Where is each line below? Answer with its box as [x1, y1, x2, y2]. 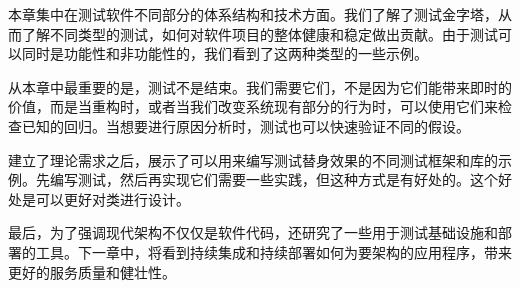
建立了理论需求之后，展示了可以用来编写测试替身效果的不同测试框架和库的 [8, 149, 498, 170]
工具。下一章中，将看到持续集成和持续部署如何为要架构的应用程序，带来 [35, 241, 512, 262]
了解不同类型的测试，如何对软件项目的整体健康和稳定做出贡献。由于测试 [21, 23, 498, 44]
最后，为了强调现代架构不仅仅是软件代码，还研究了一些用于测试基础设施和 [8, 222, 498, 243]
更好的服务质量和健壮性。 [8, 261, 176, 282]
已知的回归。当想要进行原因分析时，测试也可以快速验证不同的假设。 [21, 115, 470, 136]
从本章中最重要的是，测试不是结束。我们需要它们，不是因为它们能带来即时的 [8, 76, 512, 97]
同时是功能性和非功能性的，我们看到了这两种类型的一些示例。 [21, 43, 428, 64]
